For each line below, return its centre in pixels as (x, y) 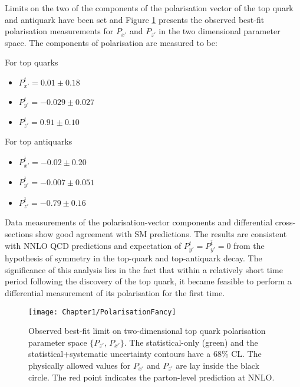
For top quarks (32, 62)
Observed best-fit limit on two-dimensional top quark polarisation (147, 331)
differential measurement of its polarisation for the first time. (115, 292)
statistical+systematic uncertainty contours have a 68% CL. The (145, 354)
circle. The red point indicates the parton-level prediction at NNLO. (151, 377)
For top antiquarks (39, 141)
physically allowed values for (80, 365)
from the (249, 246)
